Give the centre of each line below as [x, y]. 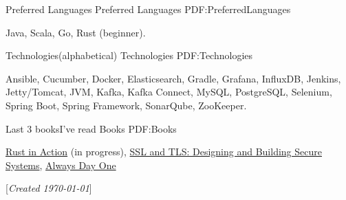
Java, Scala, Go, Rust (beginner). [76, 32]
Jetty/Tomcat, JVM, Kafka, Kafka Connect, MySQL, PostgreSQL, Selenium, [169, 92]
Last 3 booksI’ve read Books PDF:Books [91, 128]
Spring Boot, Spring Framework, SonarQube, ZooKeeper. [126, 105]
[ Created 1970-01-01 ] [49, 188]
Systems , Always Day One [61, 165]
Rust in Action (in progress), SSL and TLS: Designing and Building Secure [164, 152]
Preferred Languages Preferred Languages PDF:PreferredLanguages [148, 9]
